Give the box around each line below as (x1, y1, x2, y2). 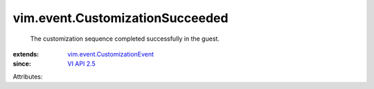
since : (12, 59, 31, 68)
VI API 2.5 (67, 59, 96, 68)
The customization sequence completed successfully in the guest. (30, 34, 220, 43)
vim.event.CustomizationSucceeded (12, 10, 229, 26)
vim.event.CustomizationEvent (67, 50, 154, 58)
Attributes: (12, 72, 43, 81)
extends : (12, 50, 39, 58)
